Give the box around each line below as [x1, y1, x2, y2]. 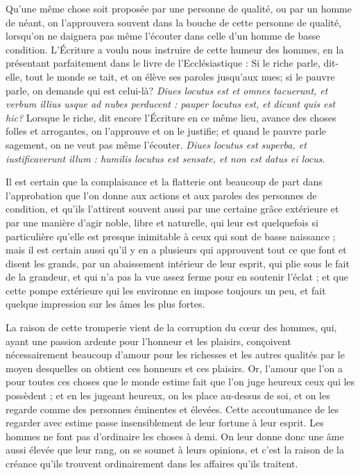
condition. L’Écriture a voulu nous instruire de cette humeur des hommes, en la [6, 42, 344, 56]
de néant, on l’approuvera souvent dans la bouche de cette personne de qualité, [6, 15, 342, 29]
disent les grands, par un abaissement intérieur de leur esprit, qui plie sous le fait [6, 256, 350, 270]
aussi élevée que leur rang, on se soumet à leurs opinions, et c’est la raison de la [6, 442, 344, 457]
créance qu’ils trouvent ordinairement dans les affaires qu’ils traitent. [6, 456, 298, 470]
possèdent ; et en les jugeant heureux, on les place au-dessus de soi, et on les [6, 388, 330, 403]
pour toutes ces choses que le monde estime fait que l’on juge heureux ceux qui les [6, 374, 355, 389]
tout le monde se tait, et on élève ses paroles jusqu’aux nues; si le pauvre [25, 69, 335, 83]
